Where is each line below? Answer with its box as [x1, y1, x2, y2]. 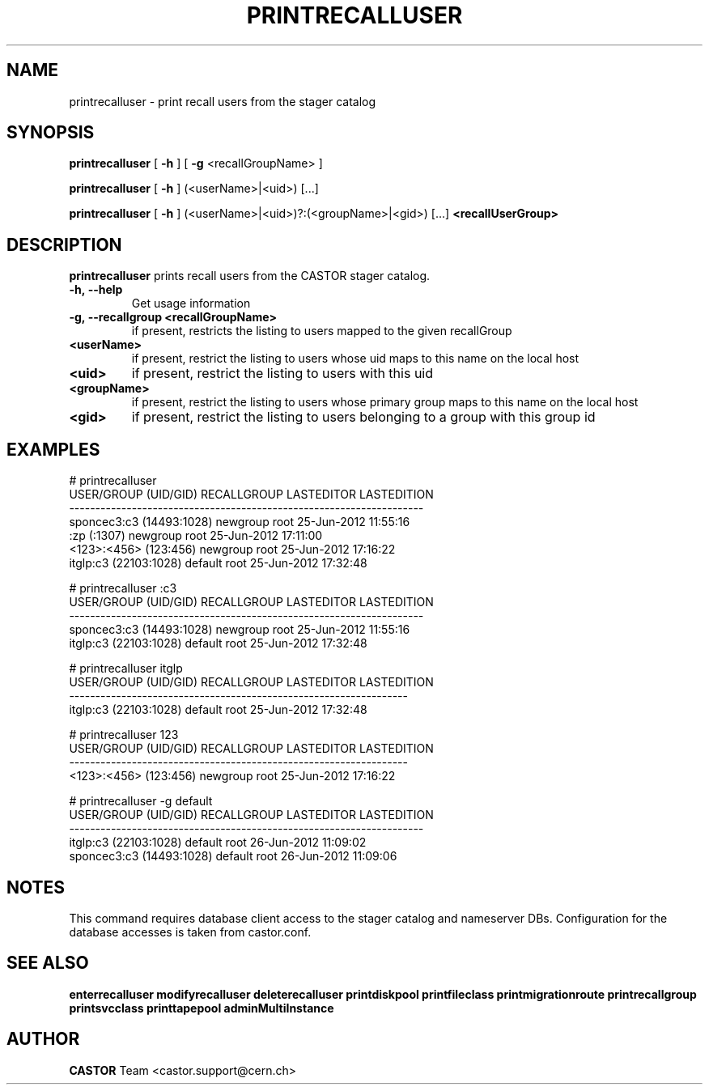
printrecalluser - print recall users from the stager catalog [69, 94, 376, 108]
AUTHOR [6, 1029, 80, 1050]
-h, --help [69, 282, 123, 297]
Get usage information [131, 296, 251, 311]
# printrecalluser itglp [69, 661, 183, 676]
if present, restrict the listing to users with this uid [131, 365, 434, 382]
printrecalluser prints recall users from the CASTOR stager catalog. [69, 269, 431, 283]
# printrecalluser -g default [69, 794, 213, 809]
